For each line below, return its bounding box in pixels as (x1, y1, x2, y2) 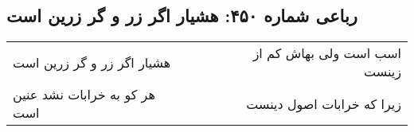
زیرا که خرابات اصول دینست (246, 94, 401, 113)
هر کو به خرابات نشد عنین (13, 85, 155, 104)
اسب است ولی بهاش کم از (252, 44, 401, 63)
